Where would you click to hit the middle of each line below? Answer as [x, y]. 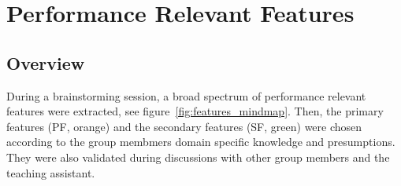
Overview [46, 62]
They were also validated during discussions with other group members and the [198, 157]
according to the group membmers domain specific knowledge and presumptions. [201, 142]
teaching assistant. [51, 172]
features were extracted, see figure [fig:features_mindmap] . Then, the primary [195, 111]
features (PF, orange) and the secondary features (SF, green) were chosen [184, 126]
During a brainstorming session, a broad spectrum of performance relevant [186, 95]
